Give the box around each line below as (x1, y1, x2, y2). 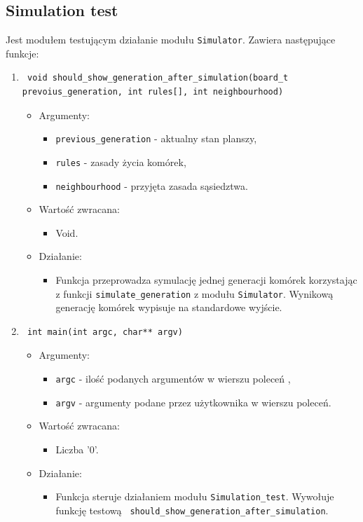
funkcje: (6, 46, 39, 60)
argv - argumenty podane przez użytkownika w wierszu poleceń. (55, 394, 331, 409)
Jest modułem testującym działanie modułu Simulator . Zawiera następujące (6, 32, 336, 47)
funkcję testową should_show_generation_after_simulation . (55, 502, 329, 517)
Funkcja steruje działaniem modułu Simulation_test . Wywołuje (55, 489, 334, 504)
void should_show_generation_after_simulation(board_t (27, 73, 289, 83)
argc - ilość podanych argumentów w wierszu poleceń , (55, 371, 291, 386)
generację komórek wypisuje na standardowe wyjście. (55, 300, 282, 315)
